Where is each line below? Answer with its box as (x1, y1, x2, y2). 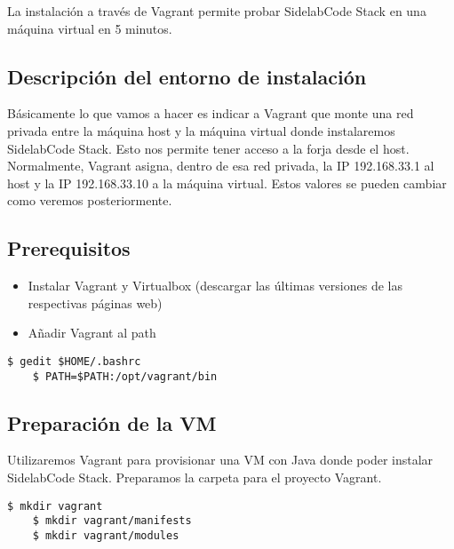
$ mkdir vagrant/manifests (32, 514, 192, 528)
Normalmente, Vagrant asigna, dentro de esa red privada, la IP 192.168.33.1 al (7, 156, 434, 175)
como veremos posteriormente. (7, 191, 172, 210)
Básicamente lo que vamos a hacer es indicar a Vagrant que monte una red (7, 104, 414, 123)
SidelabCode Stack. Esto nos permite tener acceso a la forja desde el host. (7, 139, 410, 157)
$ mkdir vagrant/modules (32, 529, 179, 542)
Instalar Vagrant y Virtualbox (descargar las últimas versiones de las (28, 276, 402, 295)
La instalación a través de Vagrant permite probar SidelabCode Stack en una (7, 2, 426, 20)
